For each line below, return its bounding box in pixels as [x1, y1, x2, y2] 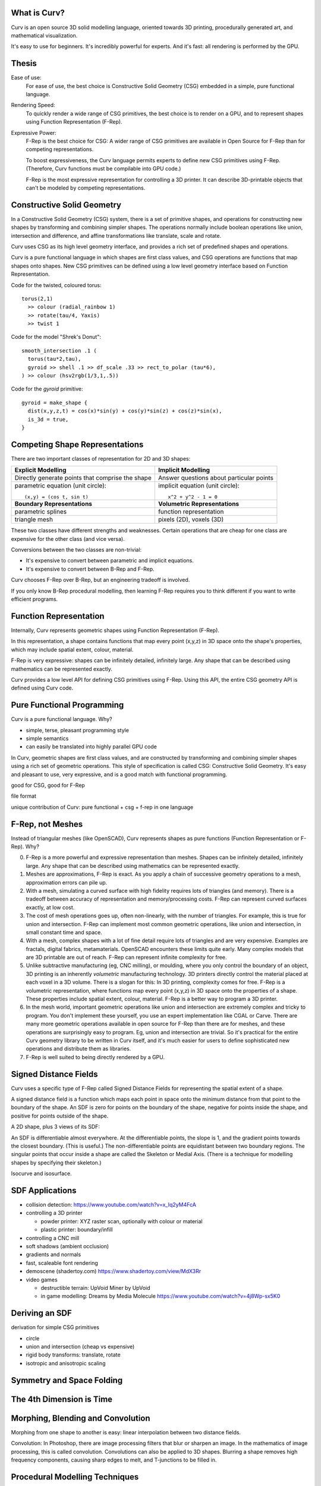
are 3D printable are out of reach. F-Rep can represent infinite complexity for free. [26, 954, 227, 961]
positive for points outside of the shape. [11, 1112, 109, 1119]
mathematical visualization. [11, 32, 78, 39]
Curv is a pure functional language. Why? [11, 716, 112, 723]
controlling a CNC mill [26, 1234, 80, 1242]
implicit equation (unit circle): [158, 481, 240, 490]
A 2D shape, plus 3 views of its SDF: [11, 1123, 100, 1131]
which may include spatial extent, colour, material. [11, 646, 134, 653]
